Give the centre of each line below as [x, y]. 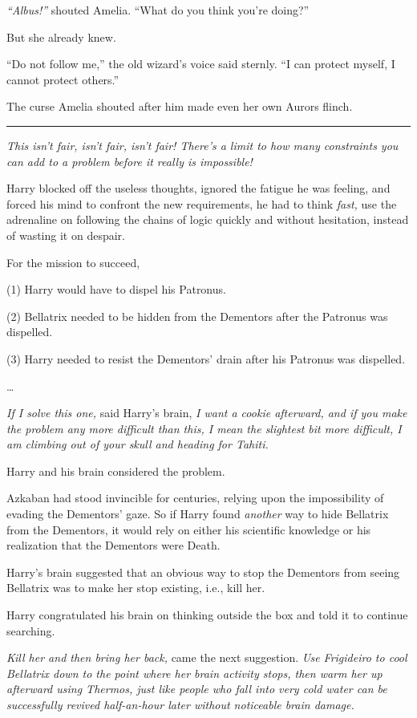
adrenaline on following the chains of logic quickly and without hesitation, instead [208, 219]
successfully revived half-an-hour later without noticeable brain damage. [180, 704]
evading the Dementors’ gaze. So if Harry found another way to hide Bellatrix [198, 514]
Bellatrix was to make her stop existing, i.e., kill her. [136, 588]
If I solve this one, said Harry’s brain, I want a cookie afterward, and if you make [207, 413]
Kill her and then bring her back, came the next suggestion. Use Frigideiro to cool [207, 657]
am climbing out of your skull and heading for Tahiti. [138, 444]
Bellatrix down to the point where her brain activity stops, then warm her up [194, 673]
